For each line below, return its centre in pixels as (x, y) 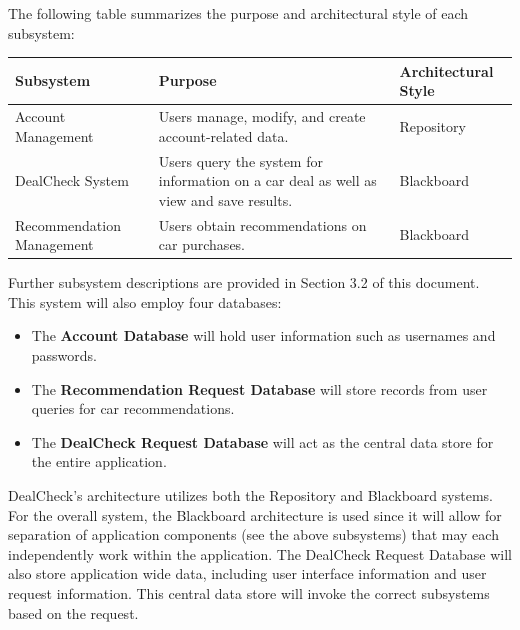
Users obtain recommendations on (262, 224)
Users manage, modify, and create (262, 116)
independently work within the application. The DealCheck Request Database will (260, 553)
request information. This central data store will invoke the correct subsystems (249, 593)
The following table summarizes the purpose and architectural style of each (238, 13)
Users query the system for (240, 160)
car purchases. (202, 244)
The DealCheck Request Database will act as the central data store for (262, 441)
